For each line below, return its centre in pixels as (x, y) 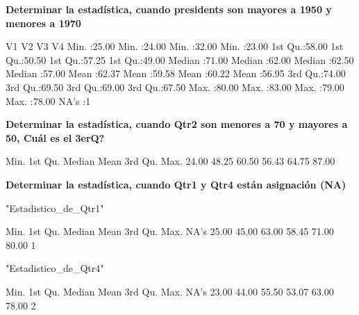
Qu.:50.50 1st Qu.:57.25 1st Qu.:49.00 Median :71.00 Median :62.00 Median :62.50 (180, 59)
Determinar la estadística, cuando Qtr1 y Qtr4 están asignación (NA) (176, 184)
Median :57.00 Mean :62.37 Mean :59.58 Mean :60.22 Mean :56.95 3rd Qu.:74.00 (176, 73)
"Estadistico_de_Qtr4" (55, 268)
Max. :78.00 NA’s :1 (48, 100)
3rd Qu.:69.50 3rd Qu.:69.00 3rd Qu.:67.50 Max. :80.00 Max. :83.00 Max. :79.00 (175, 87)
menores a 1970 (43, 23)
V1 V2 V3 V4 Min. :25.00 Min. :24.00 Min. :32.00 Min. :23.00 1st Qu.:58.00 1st (175, 46)
